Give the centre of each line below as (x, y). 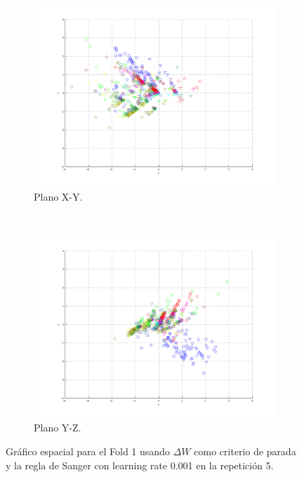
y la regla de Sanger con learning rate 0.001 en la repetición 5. (140, 465)
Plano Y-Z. (58, 428)
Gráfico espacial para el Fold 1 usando (88, 451)
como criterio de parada (245, 451)
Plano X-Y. (58, 196)
